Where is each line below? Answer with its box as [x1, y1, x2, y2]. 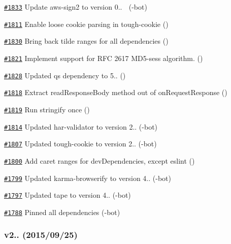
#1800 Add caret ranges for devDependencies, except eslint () [4, 155, 195, 166]
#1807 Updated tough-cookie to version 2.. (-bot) [4, 138, 157, 149]
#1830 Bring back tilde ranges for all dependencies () [4, 36, 169, 46]
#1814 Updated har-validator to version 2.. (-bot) [4, 121, 158, 132]
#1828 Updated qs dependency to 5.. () [4, 70, 126, 80]
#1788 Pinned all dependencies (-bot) [4, 206, 120, 217]
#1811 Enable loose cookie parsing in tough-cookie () [4, 18, 169, 29]
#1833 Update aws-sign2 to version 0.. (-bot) [4, 2, 147, 12]
